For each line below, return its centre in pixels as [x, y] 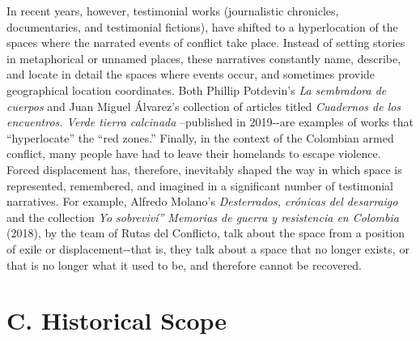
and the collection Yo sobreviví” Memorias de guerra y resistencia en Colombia [203, 217]
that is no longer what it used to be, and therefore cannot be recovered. [185, 264]
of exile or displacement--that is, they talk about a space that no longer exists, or [208, 248]
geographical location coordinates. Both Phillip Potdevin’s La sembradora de [197, 90]
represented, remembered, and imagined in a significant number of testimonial [200, 185]
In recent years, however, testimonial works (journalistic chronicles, [173, 11]
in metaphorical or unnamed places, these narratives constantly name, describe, [204, 58]
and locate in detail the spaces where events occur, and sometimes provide [191, 74]
